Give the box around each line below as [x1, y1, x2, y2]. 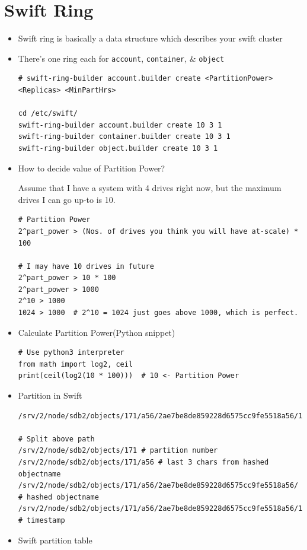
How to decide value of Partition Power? [18, 161, 165, 174]
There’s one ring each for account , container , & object [18, 52, 225, 64]
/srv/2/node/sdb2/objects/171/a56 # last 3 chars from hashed [18, 458, 269, 466]
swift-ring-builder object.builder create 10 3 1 [18, 144, 218, 152]
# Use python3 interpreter [18, 348, 124, 357]
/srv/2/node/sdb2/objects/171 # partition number [18, 446, 218, 455]
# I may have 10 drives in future [18, 262, 154, 271]
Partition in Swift [18, 389, 82, 402]
